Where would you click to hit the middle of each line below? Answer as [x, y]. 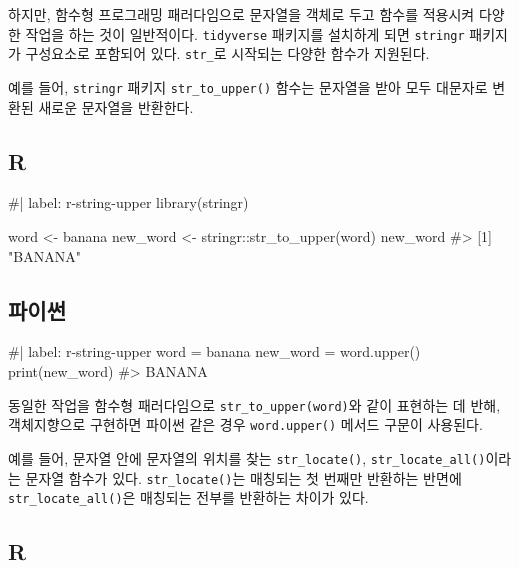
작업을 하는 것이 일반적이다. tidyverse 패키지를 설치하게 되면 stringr [245, 33]
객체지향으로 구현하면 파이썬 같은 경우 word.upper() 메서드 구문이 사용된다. [245, 424]
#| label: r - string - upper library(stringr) [128, 202]
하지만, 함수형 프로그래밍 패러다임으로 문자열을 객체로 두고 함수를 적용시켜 [241, 14]
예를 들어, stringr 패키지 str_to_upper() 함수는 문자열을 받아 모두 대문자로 [248, 86]
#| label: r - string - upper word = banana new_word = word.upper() [214, 351]
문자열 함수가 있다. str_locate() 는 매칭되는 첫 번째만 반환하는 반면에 [243, 477]
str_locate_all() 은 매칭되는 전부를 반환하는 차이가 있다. [188, 497]
